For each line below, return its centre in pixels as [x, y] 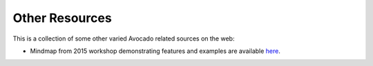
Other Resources [62, 18]
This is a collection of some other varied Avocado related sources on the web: [124, 38]
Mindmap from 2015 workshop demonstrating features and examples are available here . [155, 51]
